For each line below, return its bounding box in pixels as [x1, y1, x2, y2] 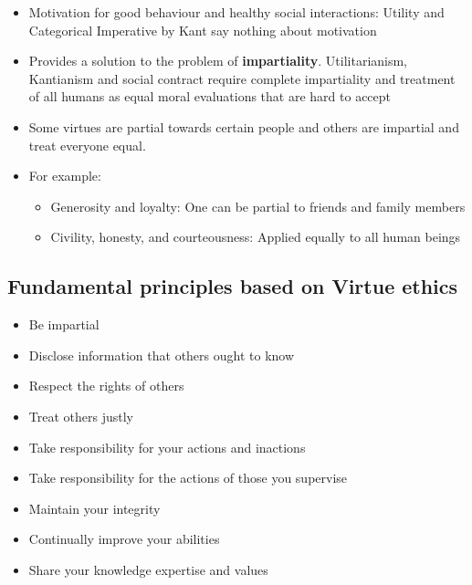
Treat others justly [28, 406, 133, 425]
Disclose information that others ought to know [28, 345, 295, 364]
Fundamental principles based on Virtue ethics [7, 272, 458, 300]
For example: [28, 166, 101, 185]
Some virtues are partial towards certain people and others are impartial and [28, 117, 459, 136]
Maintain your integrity [28, 498, 161, 517]
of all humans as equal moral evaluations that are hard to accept [28, 87, 392, 106]
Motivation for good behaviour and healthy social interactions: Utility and [28, 3, 445, 21]
